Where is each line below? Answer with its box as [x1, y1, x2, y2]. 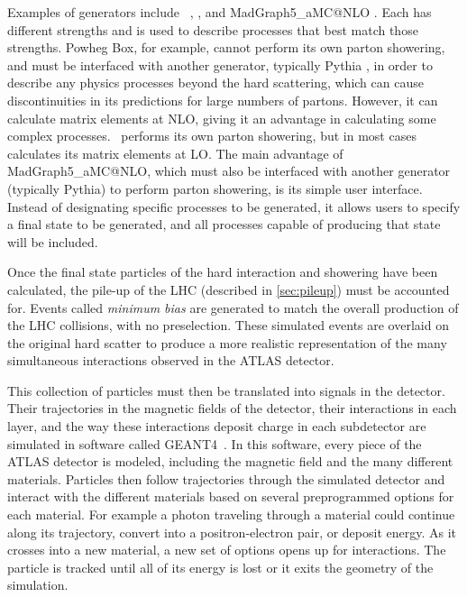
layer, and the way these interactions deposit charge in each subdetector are [7, 417, 426, 436]
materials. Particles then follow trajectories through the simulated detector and [7, 469, 445, 488]
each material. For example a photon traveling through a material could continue [7, 505, 455, 524]
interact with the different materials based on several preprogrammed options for [7, 487, 454, 506]
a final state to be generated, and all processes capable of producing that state [7, 215, 441, 234]
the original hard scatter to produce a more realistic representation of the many [7, 333, 447, 352]
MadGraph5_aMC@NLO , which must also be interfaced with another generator [7, 161, 451, 180]
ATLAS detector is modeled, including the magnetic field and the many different [7, 452, 453, 471]
